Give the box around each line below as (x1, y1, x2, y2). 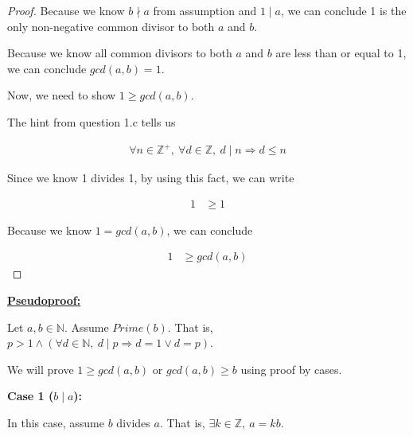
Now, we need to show (7, 87, 116, 103)
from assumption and (153, 2, 257, 18)
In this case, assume (7, 414, 104, 430)
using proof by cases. (240, 360, 342, 377)
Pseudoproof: (7, 291, 81, 308)
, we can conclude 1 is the (280, 2, 407, 18)
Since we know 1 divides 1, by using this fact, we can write (7, 169, 294, 186)
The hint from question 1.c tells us (7, 113, 176, 130)
